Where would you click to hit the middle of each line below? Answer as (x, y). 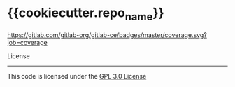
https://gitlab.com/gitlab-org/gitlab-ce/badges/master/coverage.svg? (107, 35)
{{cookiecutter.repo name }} (86, 14)
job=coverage (27, 42)
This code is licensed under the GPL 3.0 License (77, 76)
